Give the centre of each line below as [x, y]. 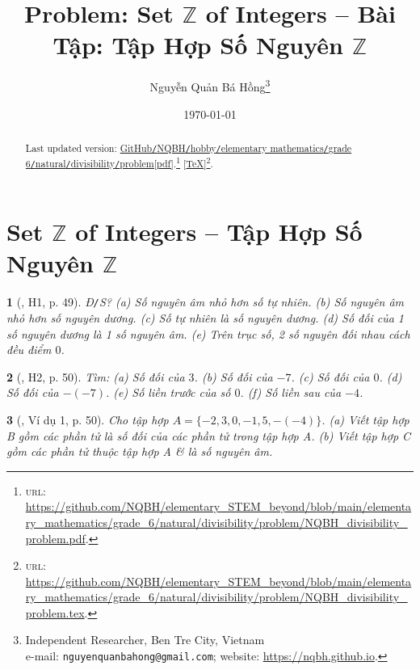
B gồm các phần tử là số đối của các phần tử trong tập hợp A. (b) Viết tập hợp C [209, 435]
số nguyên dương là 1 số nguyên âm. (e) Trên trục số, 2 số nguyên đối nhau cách [208, 333]
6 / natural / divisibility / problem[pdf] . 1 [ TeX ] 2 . [119, 162]
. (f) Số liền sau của [291, 392]
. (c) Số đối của [330, 376]
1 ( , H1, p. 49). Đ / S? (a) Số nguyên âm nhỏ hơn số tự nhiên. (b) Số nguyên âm [206, 302]
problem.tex [55, 612]
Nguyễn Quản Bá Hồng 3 [210, 85]
